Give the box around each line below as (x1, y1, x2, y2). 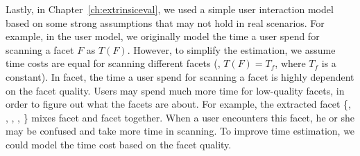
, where (275, 56, 306, 70)
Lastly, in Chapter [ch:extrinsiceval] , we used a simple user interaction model (6, 2, 334, 16)
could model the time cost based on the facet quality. (6, 137, 232, 151)
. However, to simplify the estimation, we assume (127, 42, 336, 57)
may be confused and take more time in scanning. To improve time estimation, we (6, 124, 355, 138)
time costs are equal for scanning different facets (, (6, 56, 221, 70)
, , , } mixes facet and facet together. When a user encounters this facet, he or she (6, 110, 354, 124)
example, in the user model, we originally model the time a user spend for (6, 29, 320, 43)
